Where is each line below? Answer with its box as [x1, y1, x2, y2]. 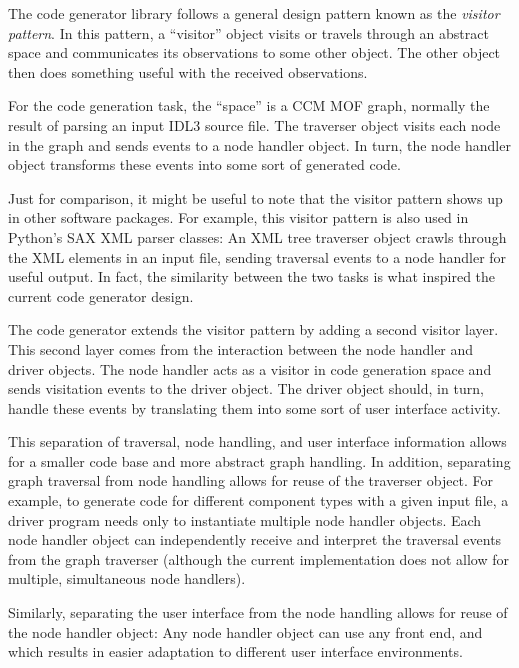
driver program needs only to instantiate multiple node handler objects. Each [8, 509, 482, 530]
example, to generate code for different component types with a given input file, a [8, 490, 509, 511]
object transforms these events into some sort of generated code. [8, 154, 401, 175]
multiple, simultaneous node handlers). [8, 568, 246, 589]
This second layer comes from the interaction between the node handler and [8, 338, 474, 359]
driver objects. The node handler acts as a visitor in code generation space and [8, 358, 492, 379]
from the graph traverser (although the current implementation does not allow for [8, 548, 509, 569]
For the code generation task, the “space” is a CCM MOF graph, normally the [8, 95, 490, 116]
